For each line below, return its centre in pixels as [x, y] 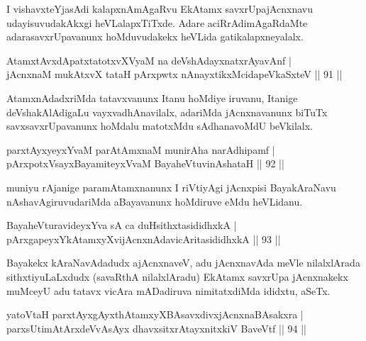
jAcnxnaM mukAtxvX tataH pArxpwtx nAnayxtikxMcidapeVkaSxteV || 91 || [174, 74]
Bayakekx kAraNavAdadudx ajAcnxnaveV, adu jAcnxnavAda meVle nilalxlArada [183, 263]
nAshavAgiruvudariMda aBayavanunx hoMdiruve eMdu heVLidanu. [155, 201]
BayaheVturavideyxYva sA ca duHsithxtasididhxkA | [122, 225]
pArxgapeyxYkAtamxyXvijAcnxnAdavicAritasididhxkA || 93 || [144, 239]
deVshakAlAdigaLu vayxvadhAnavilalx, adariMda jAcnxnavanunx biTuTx [167, 112]
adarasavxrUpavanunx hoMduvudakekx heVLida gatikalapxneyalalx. [155, 37]
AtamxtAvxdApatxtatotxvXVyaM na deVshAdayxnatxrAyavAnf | [149, 60]
